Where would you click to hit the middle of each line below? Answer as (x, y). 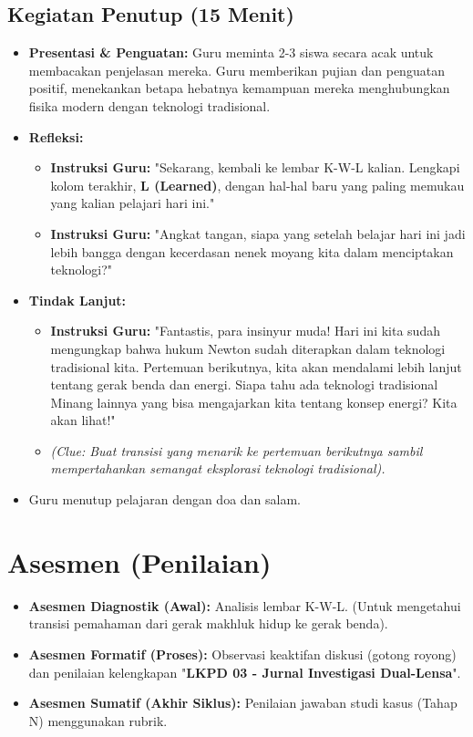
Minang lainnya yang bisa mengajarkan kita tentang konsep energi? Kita (254, 402)
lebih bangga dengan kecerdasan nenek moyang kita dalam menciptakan (252, 251)
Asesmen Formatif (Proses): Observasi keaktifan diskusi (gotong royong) (242, 654)
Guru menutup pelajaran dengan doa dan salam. (165, 499)
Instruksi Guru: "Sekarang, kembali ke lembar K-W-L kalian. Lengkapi (255, 167)
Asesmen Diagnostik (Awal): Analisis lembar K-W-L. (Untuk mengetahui (245, 605)
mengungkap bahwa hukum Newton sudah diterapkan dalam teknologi (248, 348)
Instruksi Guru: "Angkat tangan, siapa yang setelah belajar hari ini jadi (258, 233)
